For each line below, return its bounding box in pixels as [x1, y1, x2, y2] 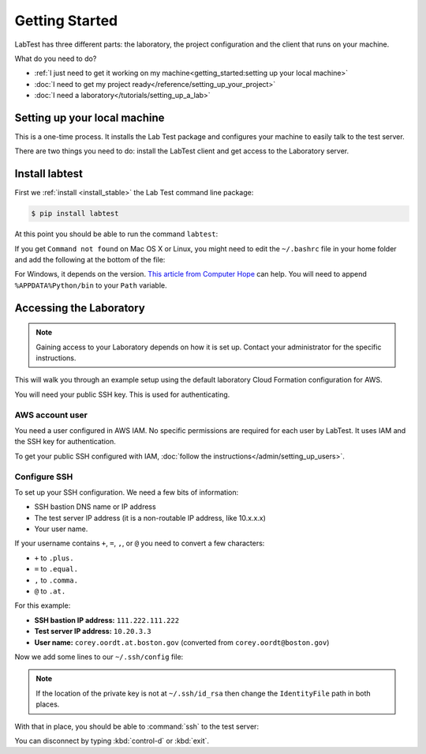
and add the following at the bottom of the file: [14, 255, 166, 265]
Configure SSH [14, 471, 73, 482]
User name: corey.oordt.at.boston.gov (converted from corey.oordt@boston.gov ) [34, 637, 330, 647]
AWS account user [14, 409, 88, 420]
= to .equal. [34, 564, 79, 574]
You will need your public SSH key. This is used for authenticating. [14, 390, 230, 399]
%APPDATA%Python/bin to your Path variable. [14, 281, 167, 290]
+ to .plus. [34, 553, 74, 563]
